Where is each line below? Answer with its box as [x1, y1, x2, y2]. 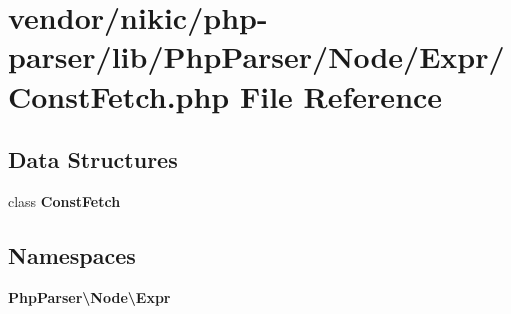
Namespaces [8, 239, 136, 270]
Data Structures [8, 144, 178, 175]
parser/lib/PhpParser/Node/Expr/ [8, 36, 505, 77]
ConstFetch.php [8, 75, 230, 116]
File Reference [239, 75, 443, 116]
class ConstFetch [8, 190, 121, 211]
